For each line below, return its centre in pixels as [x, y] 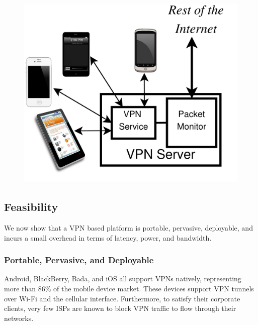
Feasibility [31, 207]
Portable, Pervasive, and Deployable [79, 260]
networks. [19, 318]
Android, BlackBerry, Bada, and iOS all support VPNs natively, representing [123, 279]
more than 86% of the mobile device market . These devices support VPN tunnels [129, 289]
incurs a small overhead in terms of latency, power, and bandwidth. [108, 237]
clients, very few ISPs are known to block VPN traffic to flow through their [120, 308]
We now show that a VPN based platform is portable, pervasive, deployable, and [128, 228]
